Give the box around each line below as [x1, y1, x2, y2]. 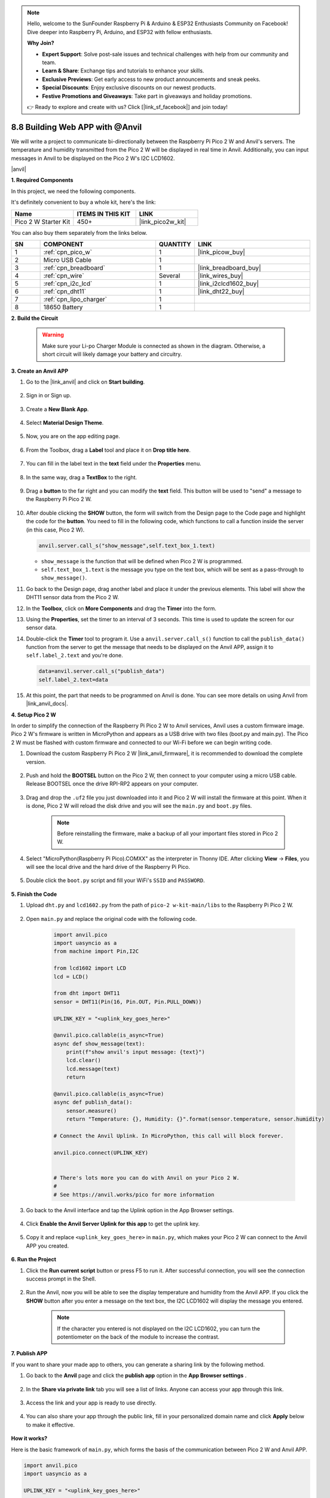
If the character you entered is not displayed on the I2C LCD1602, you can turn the [57, 1325, 260, 1332]
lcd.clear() [66, 1057, 102, 1064]
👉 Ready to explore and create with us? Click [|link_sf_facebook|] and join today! [27, 103, 228, 110]
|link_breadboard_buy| [197, 264, 261, 272]
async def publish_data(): [53, 1099, 133, 1106]
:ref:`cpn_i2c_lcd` [43, 279, 93, 288]
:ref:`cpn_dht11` [43, 287, 87, 295]
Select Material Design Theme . [26, 419, 104, 427]
